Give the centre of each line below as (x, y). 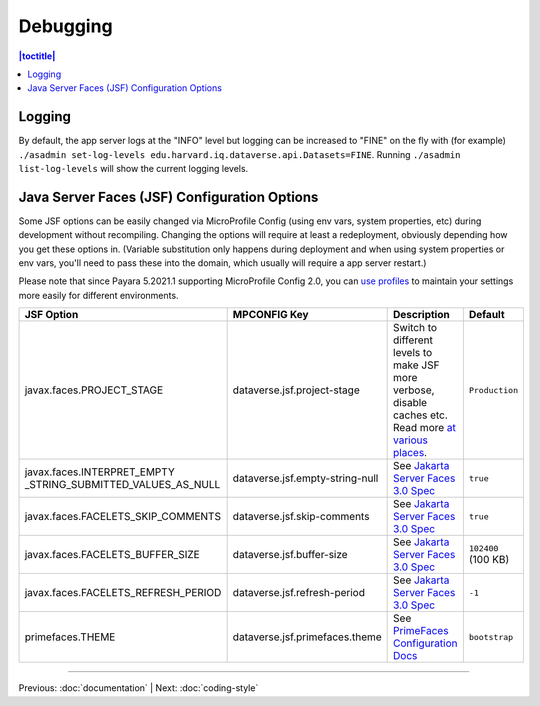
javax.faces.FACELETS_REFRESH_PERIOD (123, 593)
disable (410, 403)
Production (493, 390)
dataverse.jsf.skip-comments (301, 517)
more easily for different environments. (98, 295)
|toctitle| (37, 56)
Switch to (415, 328)
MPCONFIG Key (270, 315)
